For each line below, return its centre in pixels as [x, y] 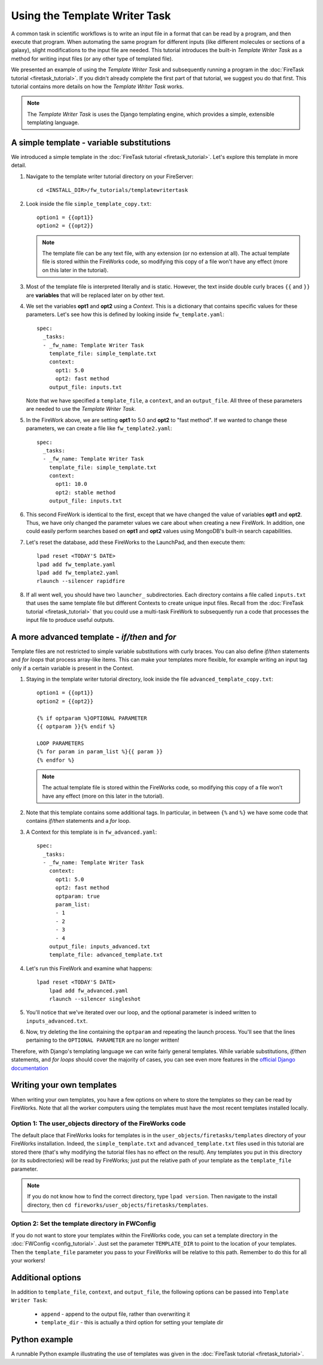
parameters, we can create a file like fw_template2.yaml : [99, 428]
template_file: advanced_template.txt [106, 955]
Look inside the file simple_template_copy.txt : [89, 203]
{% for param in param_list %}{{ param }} [100, 752]
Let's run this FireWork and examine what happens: [89, 968]
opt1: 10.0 [71, 484]
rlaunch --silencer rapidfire [81, 581]
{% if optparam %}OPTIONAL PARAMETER [92, 718]
